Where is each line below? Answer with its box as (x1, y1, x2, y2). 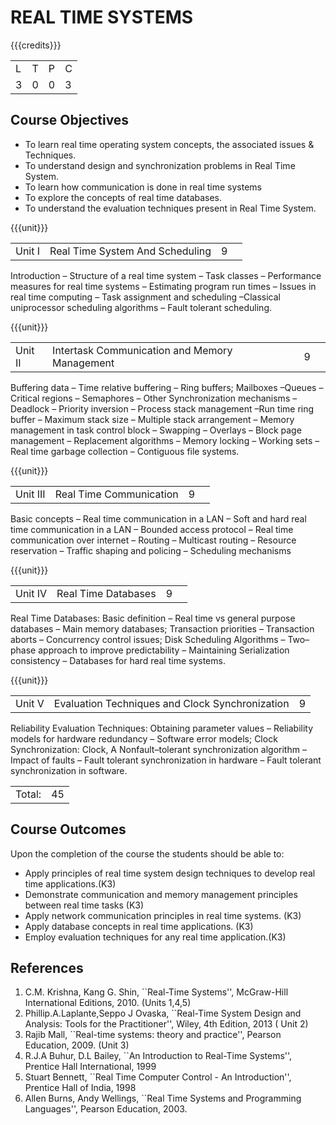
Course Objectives (10, 112, 130, 129)
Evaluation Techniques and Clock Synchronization (53, 696, 290, 710)
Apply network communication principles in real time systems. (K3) (24, 909, 302, 921)
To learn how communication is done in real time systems (24, 181, 262, 193)
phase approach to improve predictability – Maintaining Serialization (10, 644, 290, 656)
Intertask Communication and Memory (52, 343, 233, 357)
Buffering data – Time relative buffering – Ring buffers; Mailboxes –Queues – (10, 381, 324, 393)
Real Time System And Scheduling (49, 244, 212, 258)
